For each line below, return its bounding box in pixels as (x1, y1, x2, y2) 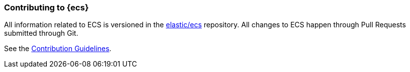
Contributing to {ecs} (4, 2, 89, 12)
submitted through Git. (4, 29, 78, 38)
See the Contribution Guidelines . (4, 44, 112, 53)
